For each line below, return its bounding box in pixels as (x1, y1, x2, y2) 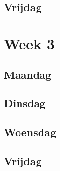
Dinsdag (4, 96, 46, 111)
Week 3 (4, 33, 55, 53)
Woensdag (4, 124, 56, 140)
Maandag (4, 67, 52, 82)
